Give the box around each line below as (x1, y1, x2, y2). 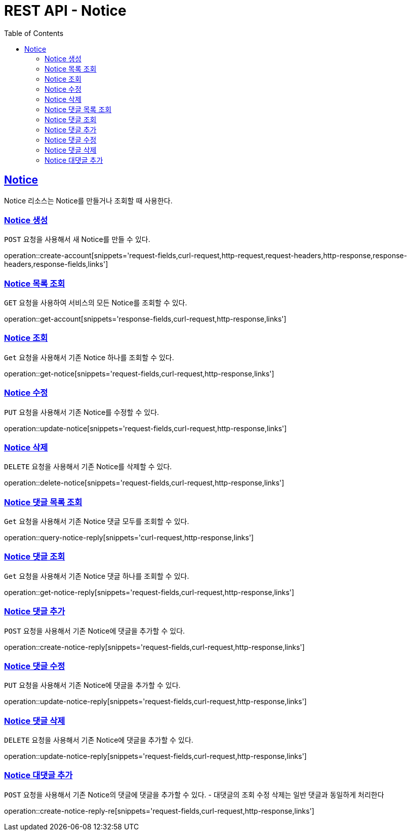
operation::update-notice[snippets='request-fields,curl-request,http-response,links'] (4, 424, 287, 433)
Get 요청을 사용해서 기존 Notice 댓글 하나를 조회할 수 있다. (4, 571, 189, 580)
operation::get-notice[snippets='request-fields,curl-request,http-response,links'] (4, 369, 274, 378)
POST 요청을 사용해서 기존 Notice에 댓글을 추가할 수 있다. (4, 626, 185, 635)
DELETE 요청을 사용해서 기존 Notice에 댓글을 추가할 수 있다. (4, 736, 193, 745)
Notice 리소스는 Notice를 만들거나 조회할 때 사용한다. (4, 196, 173, 205)
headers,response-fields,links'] (4, 260, 108, 269)
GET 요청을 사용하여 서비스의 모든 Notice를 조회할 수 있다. (4, 298, 187, 307)
